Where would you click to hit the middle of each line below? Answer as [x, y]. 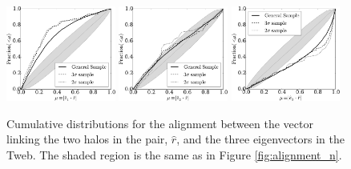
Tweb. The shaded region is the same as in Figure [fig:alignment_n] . [174, 154]
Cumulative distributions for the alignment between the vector [160, 123]
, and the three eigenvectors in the [260, 139]
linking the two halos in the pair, [87, 139]
